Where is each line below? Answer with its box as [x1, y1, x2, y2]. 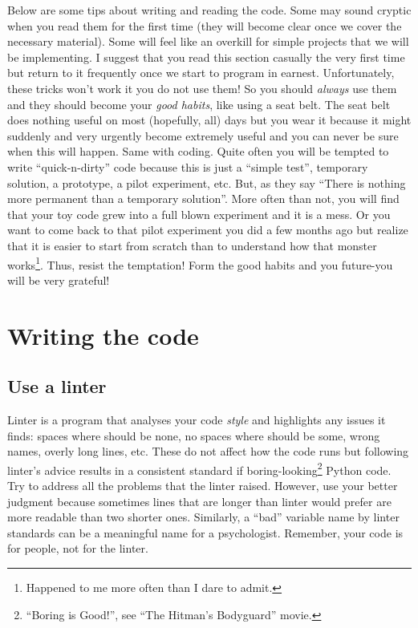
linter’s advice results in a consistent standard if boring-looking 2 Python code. [7, 459, 392, 478]
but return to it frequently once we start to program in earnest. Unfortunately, [7, 64, 395, 81]
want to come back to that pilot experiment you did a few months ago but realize [7, 221, 408, 238]
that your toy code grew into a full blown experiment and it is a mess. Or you [7, 205, 391, 222]
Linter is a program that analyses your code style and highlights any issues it [7, 411, 386, 427]
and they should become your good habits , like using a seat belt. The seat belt [7, 95, 391, 112]
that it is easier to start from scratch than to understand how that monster [7, 237, 377, 253]
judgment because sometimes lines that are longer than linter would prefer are [7, 492, 392, 509]
